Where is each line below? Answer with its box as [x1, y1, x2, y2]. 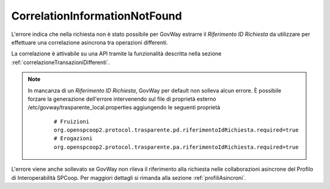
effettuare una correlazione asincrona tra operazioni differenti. [11, 38, 168, 46]
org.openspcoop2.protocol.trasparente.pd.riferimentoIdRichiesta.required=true [54, 127, 299, 134]
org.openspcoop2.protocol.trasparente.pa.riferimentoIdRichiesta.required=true [54, 143, 299, 151]
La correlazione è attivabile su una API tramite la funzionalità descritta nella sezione [11, 50, 222, 57]
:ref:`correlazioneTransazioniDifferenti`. [11, 59, 110, 66]
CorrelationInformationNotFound [11, 9, 183, 23]
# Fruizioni [54, 118, 90, 125]
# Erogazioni [54, 135, 93, 142]
